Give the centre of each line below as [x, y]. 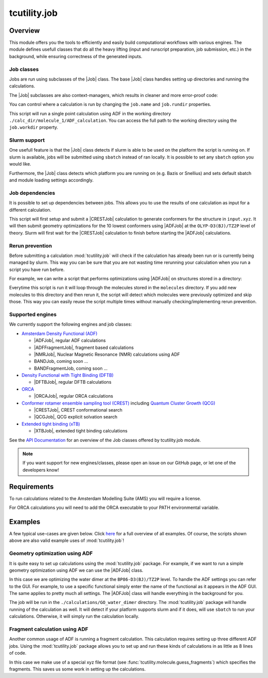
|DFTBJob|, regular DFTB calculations [73, 382]
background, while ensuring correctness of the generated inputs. [76, 56]
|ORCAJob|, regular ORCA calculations [74, 396]
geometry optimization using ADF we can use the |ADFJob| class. [76, 570]
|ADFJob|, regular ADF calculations [70, 340]
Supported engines [33, 314]
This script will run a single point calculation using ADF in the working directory [90, 113]
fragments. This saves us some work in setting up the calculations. [77, 669]
